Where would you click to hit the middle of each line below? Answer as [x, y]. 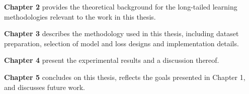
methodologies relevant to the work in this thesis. [80, 16]
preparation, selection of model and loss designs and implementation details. [121, 43]
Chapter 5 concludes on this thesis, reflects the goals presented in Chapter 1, [125, 77]
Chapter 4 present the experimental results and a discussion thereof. [112, 60]
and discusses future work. [45, 87]
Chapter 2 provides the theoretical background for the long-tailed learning [121, 7]
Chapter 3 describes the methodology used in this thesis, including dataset [121, 33]
